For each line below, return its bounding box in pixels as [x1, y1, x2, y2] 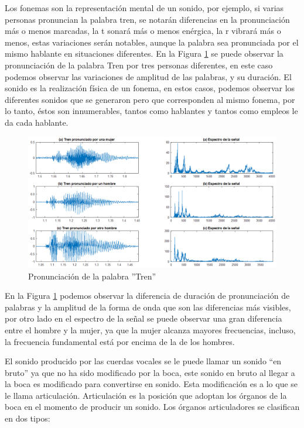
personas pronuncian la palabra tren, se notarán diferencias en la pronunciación [5, 13, 290, 25]
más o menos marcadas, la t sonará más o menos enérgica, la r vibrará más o [5, 25, 281, 37]
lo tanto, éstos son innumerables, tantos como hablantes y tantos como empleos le [5, 105, 298, 117]
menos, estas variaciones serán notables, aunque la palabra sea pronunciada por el [5, 36, 299, 48]
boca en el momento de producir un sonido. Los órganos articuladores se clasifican [5, 401, 300, 413]
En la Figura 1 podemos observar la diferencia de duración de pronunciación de [5, 289, 290, 302]
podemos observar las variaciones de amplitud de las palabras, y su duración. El [5, 70, 292, 82]
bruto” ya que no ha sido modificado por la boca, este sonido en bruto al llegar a [5, 366, 295, 378]
